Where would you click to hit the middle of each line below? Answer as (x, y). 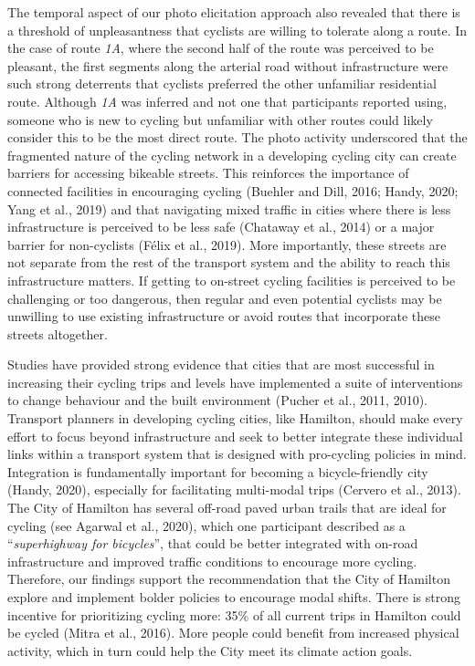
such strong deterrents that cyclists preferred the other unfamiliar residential (222, 83)
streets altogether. (58, 333)
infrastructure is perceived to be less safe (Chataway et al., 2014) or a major (221, 227)
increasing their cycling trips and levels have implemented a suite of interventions (235, 382)
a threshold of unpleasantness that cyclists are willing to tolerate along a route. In (237, 30)
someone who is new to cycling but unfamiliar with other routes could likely (220, 119)
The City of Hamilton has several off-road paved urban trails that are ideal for (227, 508)
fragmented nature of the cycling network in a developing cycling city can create (232, 155)
